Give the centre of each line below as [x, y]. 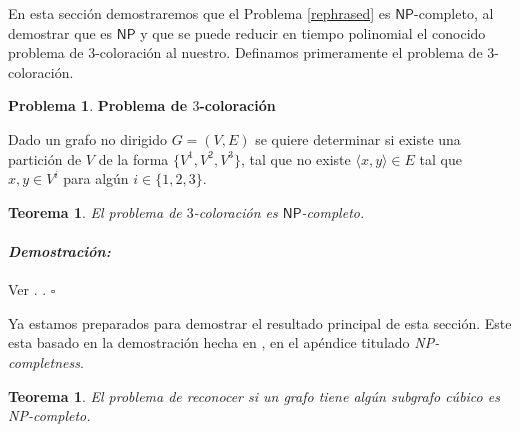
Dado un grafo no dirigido [87, 138]
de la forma [133, 158]
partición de [45, 158]
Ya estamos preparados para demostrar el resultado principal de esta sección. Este [260, 322]
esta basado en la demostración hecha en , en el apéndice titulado [209, 342]
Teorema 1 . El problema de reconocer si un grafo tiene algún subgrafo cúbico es [254, 395]
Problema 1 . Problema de [98, 105]
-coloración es [235, 211]
